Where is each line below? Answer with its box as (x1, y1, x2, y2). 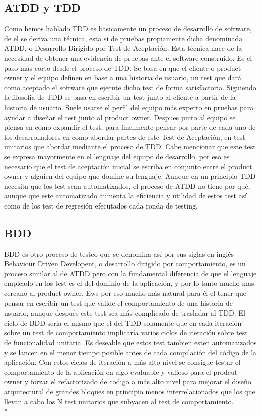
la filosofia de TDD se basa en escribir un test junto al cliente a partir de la (4, 92, 236, 102)
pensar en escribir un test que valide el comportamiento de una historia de (4, 297, 233, 308)
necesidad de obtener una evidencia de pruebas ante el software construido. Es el (4, 52, 252, 63)
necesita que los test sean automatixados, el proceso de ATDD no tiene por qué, (4, 180, 250, 191)
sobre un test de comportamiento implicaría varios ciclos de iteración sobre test (4, 327, 248, 338)
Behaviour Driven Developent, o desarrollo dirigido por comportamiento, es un (4, 258, 246, 269)
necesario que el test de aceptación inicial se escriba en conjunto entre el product (4, 161, 252, 171)
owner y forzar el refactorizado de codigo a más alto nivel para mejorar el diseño (4, 376, 251, 387)
